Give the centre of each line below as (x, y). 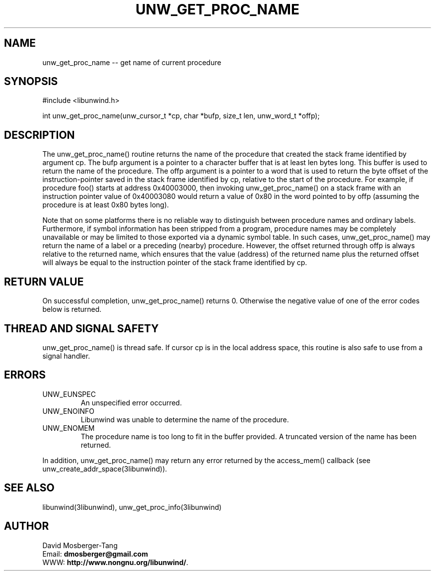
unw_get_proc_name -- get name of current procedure (132, 62)
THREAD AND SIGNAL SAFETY (81, 328)
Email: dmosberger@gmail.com (95, 554)
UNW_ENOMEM (69, 428)
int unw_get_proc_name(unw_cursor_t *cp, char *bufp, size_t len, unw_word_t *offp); (181, 116)
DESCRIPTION (39, 135)
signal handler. (66, 356)
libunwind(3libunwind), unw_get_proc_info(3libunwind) (132, 507)
